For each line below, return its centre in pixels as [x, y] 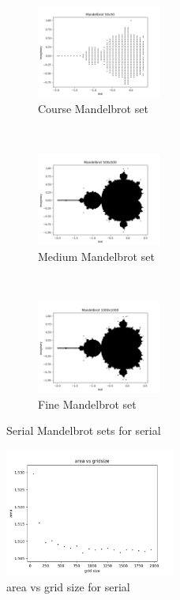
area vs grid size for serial [68, 586]
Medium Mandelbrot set [96, 256]
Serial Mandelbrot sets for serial [84, 430]
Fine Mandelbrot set [87, 404]
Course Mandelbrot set [93, 108]
